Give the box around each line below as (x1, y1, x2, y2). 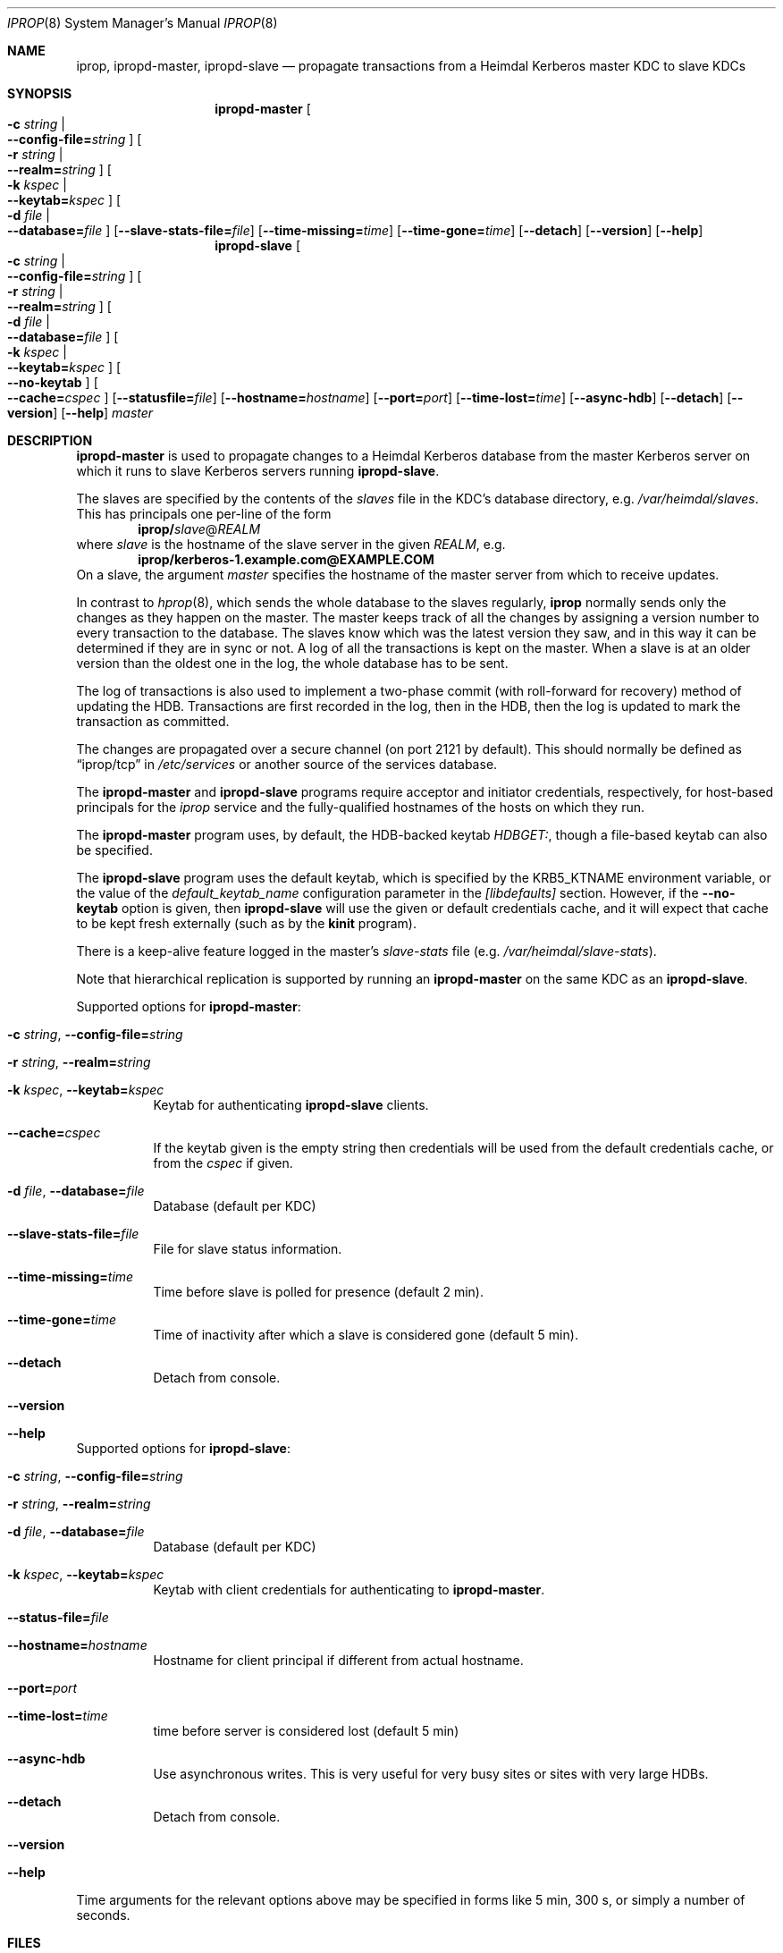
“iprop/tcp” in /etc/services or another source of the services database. (76, 757, 498, 772)
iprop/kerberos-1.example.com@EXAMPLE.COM (138, 552, 434, 567)
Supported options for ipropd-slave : (76, 1441, 290, 1456)
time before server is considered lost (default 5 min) (153, 1723, 459, 1738)
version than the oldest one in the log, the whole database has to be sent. (76, 655, 509, 671)
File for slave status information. (153, 1241, 342, 1256)
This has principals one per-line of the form (76, 506, 332, 521)
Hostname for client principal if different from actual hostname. (153, 1653, 524, 1668)
